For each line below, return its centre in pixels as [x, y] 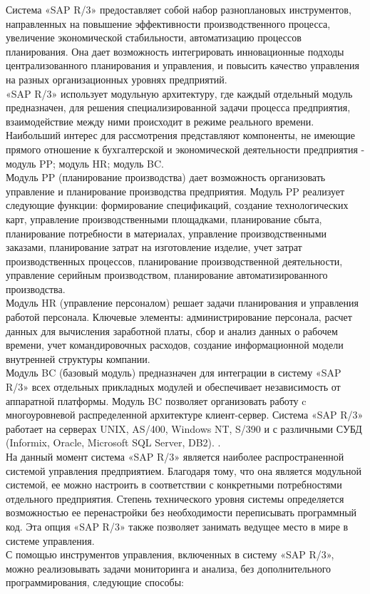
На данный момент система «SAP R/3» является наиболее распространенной [175, 456]
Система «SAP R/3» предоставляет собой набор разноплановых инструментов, [179, 9]
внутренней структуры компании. [78, 358]
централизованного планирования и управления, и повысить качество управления [183, 65]
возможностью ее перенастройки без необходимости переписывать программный [181, 512]
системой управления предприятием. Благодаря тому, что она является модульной [184, 470]
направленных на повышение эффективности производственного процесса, [168, 23]
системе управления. [50, 540]
